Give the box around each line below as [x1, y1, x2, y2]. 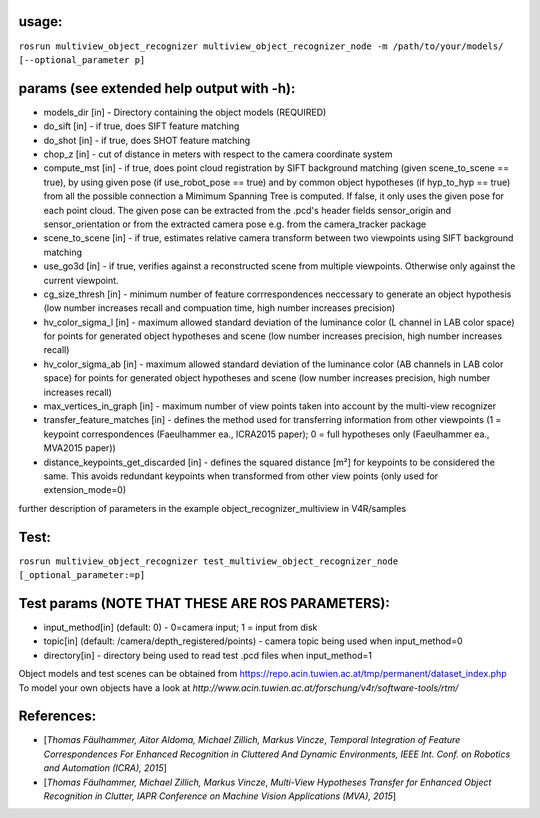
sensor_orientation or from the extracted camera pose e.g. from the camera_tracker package [43, 218, 427, 230]
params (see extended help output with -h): [18, 80, 296, 97]
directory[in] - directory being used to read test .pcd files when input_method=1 [43, 649, 372, 661]
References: [18, 708, 97, 725]
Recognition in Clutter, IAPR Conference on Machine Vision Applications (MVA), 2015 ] [43, 790, 397, 802]
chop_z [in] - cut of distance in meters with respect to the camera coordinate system [43, 148, 393, 160]
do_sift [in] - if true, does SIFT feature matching [43, 120, 240, 132]
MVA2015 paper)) [43, 442, 117, 454]
